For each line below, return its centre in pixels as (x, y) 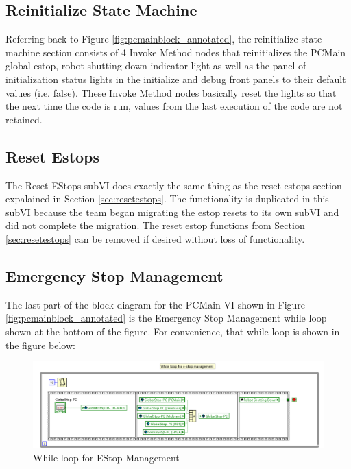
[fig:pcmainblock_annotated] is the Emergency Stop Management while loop (166, 318)
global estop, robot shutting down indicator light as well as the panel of (156, 65)
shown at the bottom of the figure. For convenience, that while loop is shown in (173, 331)
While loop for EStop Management (106, 457)
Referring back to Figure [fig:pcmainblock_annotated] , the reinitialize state (164, 39)
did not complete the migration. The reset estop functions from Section (155, 225)
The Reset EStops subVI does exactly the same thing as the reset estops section (174, 185)
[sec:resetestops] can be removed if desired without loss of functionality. (155, 238)
